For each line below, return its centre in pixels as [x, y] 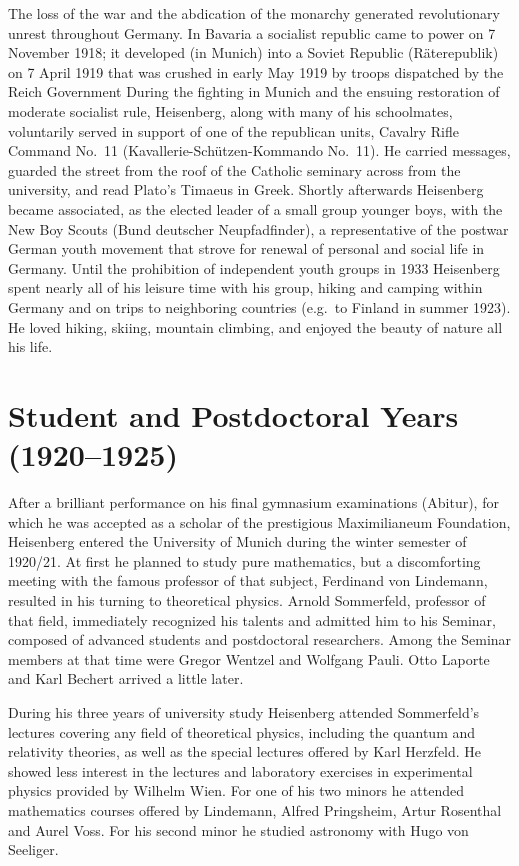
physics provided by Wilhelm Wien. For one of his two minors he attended [236, 790]
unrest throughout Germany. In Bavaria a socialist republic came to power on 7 [252, 32]
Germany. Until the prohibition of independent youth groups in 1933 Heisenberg [254, 267]
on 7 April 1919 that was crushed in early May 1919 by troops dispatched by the [256, 71]
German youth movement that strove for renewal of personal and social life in [246, 248]
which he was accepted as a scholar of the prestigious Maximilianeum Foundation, [259, 521]
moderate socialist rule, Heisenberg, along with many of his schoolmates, [230, 110]
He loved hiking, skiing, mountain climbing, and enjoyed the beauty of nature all [255, 326]
